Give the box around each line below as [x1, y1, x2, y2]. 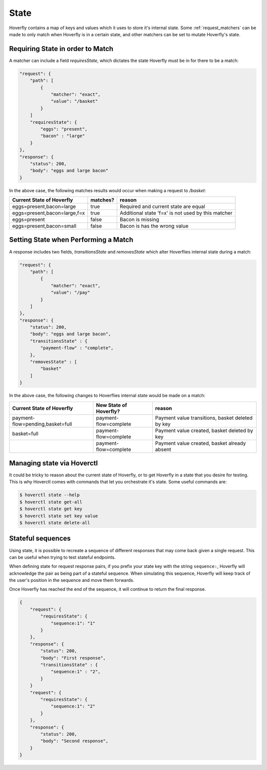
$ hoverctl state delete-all [19, 520, 90, 526]
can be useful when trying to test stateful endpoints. [9, 554, 116, 560]
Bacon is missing [119, 216, 159, 223]
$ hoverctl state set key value [19, 513, 98, 518]
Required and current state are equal [119, 203, 205, 210]
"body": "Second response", [40, 738, 109, 744]
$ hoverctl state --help [19, 492, 80, 498]
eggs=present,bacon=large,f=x [12, 209, 85, 216]
